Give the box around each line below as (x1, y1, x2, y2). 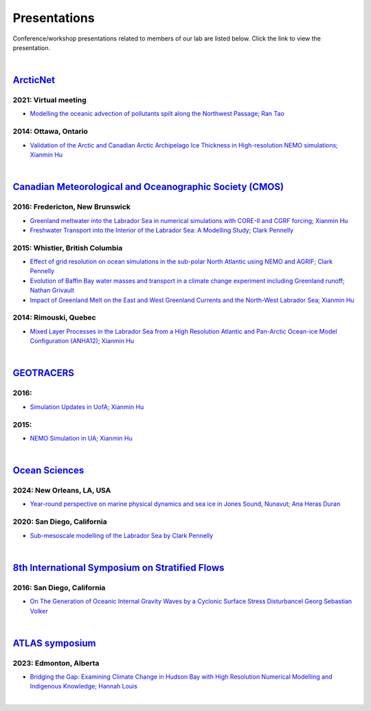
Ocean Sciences (12, 465, 85, 476)
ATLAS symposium (12, 637, 96, 649)
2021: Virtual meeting (12, 95, 87, 105)
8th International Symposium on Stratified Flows (12, 561, 225, 573)
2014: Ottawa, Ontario (12, 127, 89, 137)
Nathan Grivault (30, 286, 75, 294)
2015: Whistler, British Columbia (12, 243, 123, 253)
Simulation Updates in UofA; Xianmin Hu (30, 402, 144, 411)
